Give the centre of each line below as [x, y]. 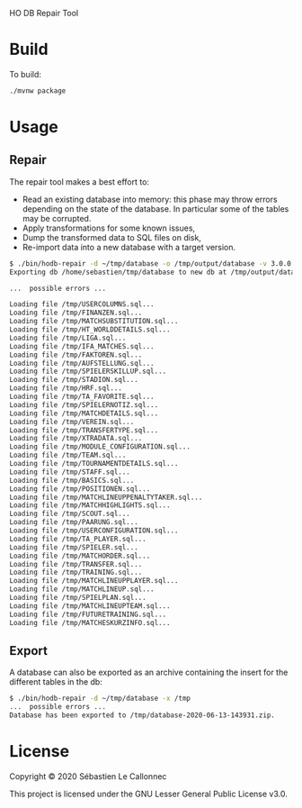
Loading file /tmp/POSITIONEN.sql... [80, 489]
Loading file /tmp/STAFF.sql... [70, 472]
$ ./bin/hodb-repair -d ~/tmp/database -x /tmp [100, 699]
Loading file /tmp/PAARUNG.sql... [74, 522]
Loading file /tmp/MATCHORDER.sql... [80, 556]
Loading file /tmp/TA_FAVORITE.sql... [82, 397]
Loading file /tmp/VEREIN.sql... [72, 422]
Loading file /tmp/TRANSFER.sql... [76, 564]
